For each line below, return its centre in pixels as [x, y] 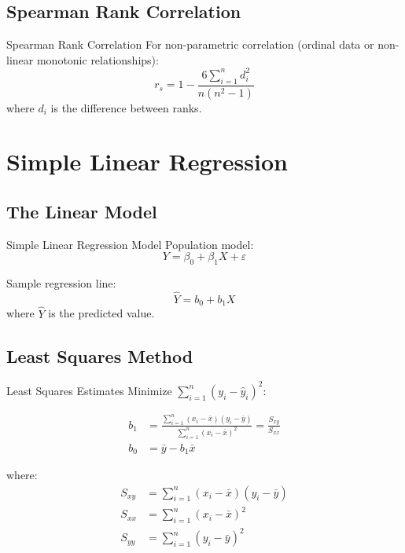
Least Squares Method [100, 355]
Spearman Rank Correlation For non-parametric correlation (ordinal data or [190, 44]
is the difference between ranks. [126, 107]
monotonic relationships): [98, 59]
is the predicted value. [101, 313]
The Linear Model [82, 211]
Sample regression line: [61, 283]
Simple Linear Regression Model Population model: [130, 244]
